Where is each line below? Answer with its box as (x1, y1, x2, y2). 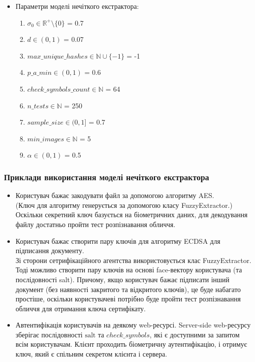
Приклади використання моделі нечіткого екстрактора (4, 170, 209, 183)
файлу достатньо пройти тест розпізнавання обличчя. (15, 219, 176, 229)
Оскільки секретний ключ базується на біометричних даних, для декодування (15, 209, 248, 220)
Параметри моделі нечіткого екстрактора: (15, 1, 139, 11)
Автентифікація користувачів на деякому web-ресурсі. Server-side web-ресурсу (15, 320, 251, 330)
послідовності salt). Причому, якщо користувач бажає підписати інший (15, 274, 230, 284)
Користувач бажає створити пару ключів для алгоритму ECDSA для (15, 235, 221, 246)
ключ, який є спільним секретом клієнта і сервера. (15, 349, 167, 359)
